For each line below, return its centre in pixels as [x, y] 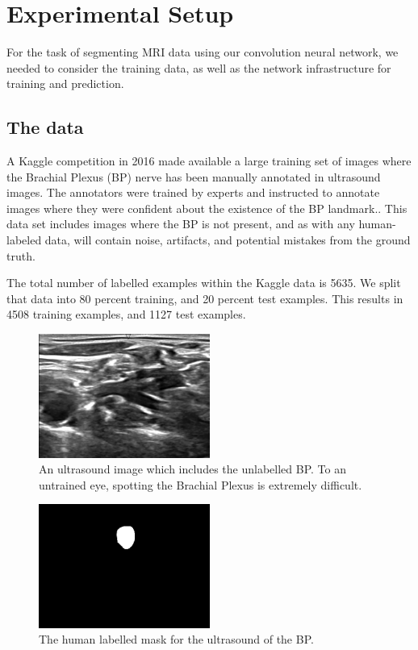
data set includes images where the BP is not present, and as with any [181, 224]
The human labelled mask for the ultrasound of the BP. [176, 639]
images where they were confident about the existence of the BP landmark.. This [207, 208]
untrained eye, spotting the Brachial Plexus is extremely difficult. [201, 484]
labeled [24, 240]
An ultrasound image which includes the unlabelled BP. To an [192, 469]
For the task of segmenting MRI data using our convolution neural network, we [203, 52]
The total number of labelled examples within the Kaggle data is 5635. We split [204, 283]
